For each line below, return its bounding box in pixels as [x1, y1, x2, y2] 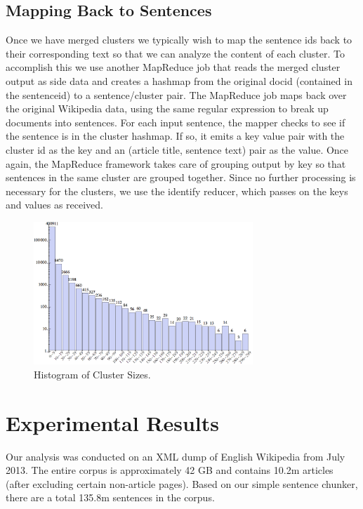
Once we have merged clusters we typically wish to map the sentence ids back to [6, 32, 352, 47]
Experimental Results [6, 408, 219, 437]
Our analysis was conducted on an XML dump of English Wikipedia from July [6, 449, 345, 463]
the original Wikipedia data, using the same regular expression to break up [6, 101, 329, 116]
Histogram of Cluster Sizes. [34, 366, 151, 381]
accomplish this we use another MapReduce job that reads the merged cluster [6, 60, 341, 74]
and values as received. [6, 197, 104, 212]
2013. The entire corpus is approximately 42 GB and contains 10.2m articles [6, 463, 334, 477]
